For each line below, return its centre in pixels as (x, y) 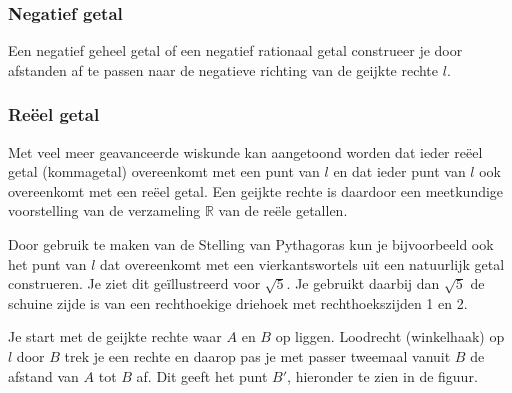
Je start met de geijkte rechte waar (115, 336)
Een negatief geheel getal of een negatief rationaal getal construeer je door (235, 50)
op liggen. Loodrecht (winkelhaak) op (390, 336)
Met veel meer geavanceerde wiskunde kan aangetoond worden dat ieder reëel (245, 151)
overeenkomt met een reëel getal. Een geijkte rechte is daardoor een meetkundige (256, 190)
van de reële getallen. (283, 210)
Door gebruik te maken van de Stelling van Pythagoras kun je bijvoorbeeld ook (251, 244)
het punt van (47, 263)
